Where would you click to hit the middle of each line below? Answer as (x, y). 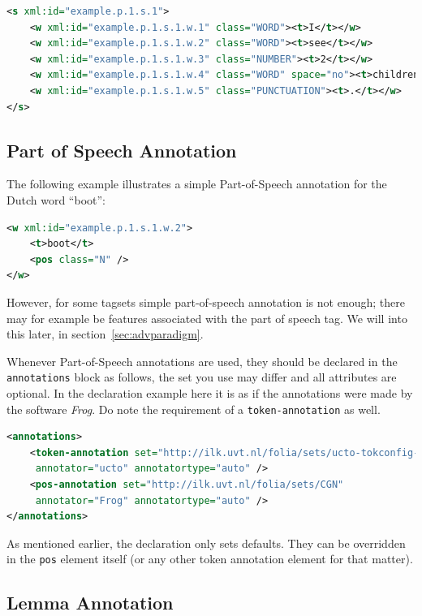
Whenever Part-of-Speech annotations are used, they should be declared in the (202, 361)
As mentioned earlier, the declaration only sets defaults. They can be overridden (206, 543)
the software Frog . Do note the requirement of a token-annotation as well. (194, 409)
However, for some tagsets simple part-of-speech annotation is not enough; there (206, 302)
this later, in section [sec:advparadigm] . (105, 334)
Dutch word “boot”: (56, 199)
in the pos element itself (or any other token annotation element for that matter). (210, 559)
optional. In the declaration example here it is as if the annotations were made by (210, 392)
